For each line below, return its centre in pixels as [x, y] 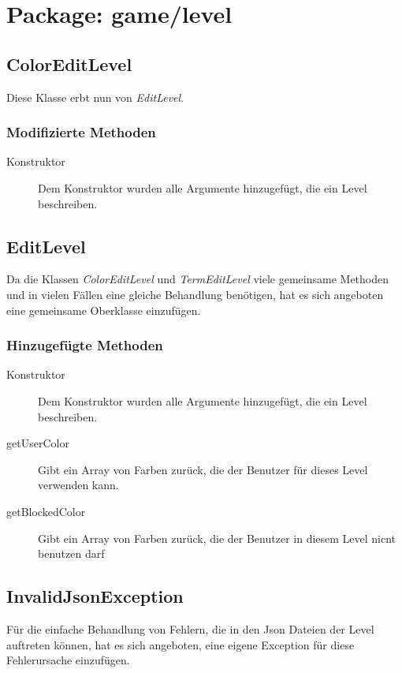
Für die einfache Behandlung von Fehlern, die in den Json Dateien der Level [190, 628]
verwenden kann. [78, 485]
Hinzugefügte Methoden [85, 345]
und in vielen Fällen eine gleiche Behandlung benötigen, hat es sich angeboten [195, 294]
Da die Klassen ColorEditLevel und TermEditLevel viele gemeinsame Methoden [197, 279]
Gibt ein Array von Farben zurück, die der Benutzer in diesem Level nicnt [217, 538]
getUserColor [38, 443]
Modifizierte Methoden [81, 132]
